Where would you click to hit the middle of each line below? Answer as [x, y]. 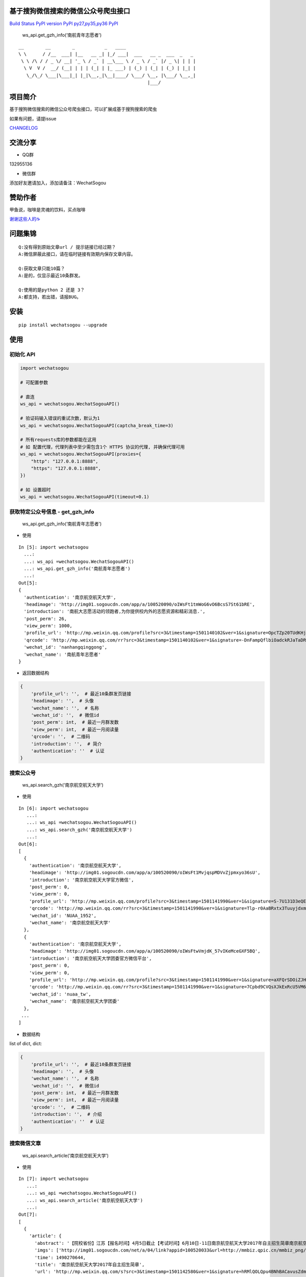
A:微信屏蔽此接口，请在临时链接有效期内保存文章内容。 [77, 254]
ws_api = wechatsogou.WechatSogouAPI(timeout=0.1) [85, 497]
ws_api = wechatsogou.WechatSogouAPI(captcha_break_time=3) [97, 425]
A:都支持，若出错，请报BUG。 [50, 297]
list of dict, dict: [26, 1044]
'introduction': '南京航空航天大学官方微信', [81, 880]
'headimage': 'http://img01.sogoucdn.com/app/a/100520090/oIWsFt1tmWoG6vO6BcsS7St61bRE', [139, 604]
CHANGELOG [24, 128]
